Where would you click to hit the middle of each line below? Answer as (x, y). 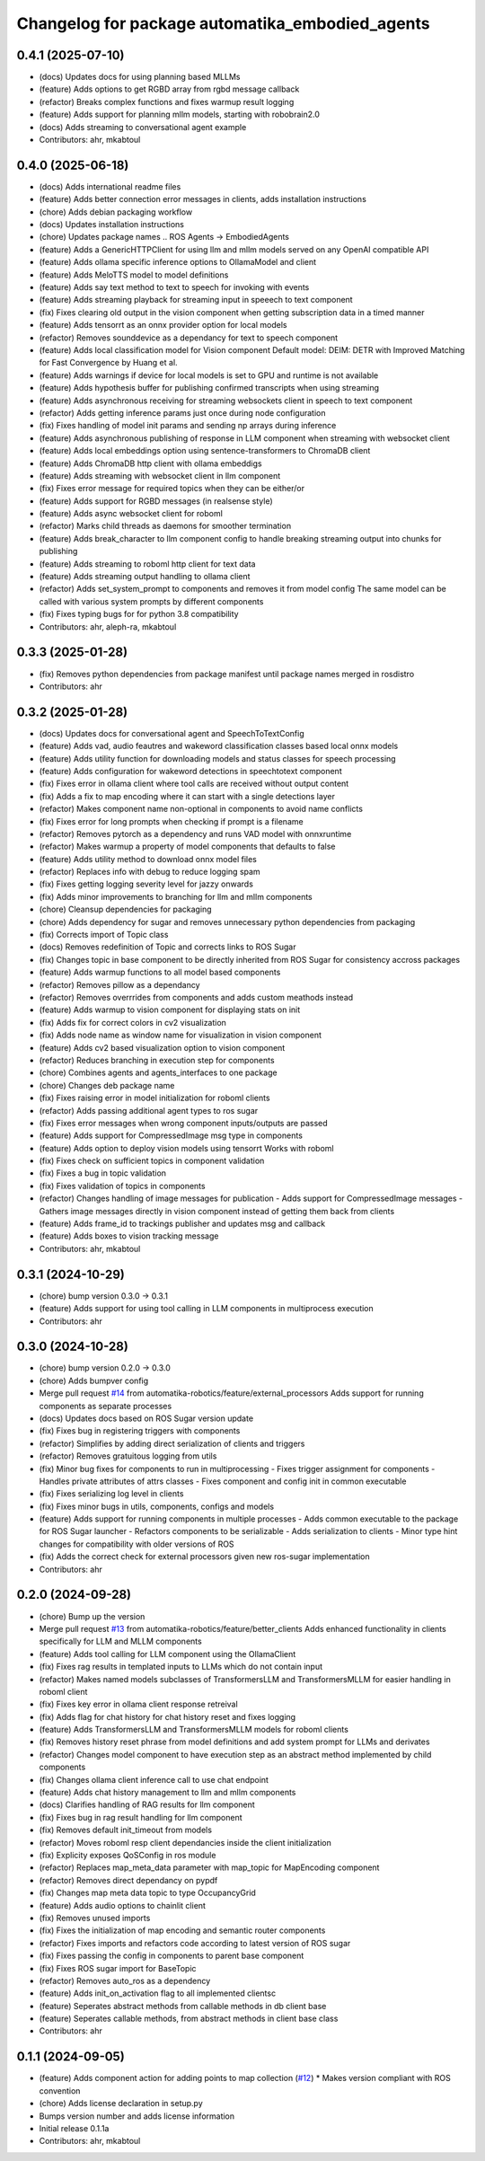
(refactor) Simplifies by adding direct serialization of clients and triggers (172, 1443)
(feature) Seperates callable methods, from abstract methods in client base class (189, 2019)
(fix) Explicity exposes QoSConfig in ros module (128, 1855)
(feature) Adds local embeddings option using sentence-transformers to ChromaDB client (205, 451)
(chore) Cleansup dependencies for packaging (125, 909)
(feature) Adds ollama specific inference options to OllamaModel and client (178, 262)
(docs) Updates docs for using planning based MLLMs (140, 77)
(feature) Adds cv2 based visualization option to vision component (162, 1047)
